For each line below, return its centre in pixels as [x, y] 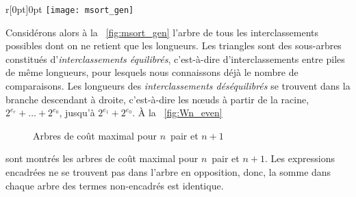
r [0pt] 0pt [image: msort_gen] [70, 9]
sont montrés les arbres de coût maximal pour [102, 158]
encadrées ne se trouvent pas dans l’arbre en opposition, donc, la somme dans [168, 172]
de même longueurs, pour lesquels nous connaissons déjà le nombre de [152, 72]
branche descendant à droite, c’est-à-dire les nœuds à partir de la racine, [157, 99]
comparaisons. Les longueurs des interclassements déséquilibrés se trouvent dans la [178, 86]
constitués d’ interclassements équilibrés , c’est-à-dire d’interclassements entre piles [175, 58]
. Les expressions [300, 158]
